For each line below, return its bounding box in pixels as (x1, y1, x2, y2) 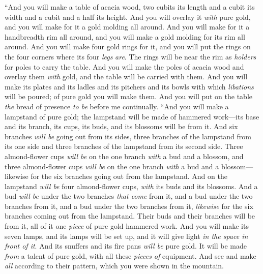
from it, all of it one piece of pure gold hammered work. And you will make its (5, 221, 249, 231)
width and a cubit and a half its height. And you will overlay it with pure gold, (5, 11, 251, 22)
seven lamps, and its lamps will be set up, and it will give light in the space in (5, 230, 248, 241)
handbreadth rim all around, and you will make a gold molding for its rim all (5, 31, 245, 42)
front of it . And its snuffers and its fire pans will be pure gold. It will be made (5, 240, 247, 251)
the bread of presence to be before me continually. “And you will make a (5, 101, 229, 111)
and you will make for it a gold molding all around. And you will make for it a (5, 21, 250, 32)
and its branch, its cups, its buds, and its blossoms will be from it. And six (5, 121, 238, 132)
